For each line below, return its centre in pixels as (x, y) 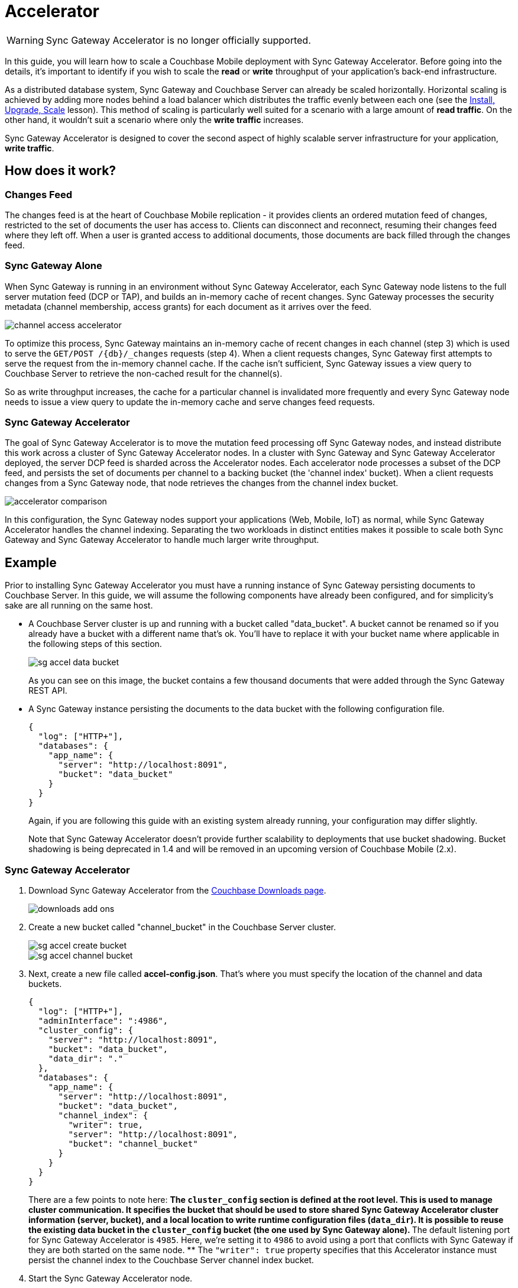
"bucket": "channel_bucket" (133, 1144)
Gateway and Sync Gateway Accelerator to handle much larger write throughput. (162, 540)
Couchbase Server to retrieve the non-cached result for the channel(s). (144, 373)
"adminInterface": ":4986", (103, 1021)
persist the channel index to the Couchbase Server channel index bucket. (171, 1260)
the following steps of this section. (95, 644)
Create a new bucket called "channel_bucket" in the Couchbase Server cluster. (182, 927)
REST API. (48, 691)
